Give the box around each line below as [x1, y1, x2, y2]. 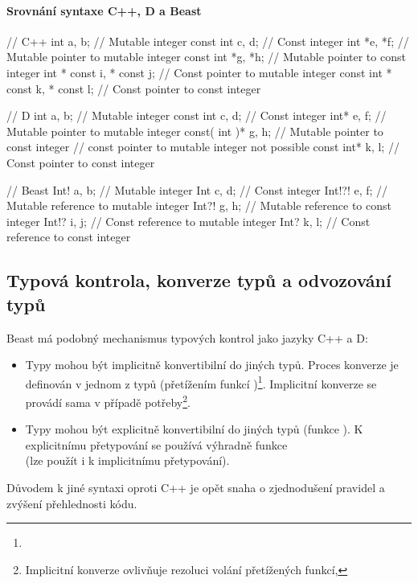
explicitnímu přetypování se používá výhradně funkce [25, 436, 288, 453]
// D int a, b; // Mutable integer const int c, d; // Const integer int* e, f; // [6, 107, 387, 124]
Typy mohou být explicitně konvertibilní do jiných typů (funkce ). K [25, 421, 363, 437]
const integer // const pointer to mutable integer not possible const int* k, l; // [6, 138, 400, 155]
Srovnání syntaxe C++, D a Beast [6, 2, 202, 18]
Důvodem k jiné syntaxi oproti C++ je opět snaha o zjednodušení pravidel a [6, 478, 385, 495]
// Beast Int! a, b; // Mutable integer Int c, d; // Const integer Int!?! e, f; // [6, 181, 388, 198]
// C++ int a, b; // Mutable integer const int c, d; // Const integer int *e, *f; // [6, 32, 409, 49]
